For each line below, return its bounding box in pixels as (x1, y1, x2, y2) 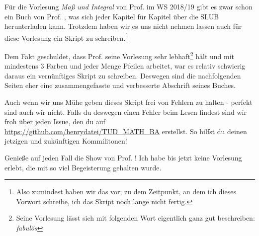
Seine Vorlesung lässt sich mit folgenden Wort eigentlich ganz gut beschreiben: (16, 213, 255, 223)
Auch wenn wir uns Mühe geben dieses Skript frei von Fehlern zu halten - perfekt (4, 97, 253, 107)
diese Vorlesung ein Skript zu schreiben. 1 (4, 31, 129, 43)
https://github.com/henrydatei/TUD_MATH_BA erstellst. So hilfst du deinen (4, 126, 247, 136)
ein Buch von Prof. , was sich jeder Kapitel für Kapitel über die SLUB (4, 11, 219, 21)
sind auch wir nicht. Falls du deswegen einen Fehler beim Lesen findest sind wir (4, 106, 247, 117)
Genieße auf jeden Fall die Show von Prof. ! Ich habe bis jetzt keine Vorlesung (4, 153, 242, 163)
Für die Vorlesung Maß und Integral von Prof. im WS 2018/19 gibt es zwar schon (4, 1, 253, 11)
